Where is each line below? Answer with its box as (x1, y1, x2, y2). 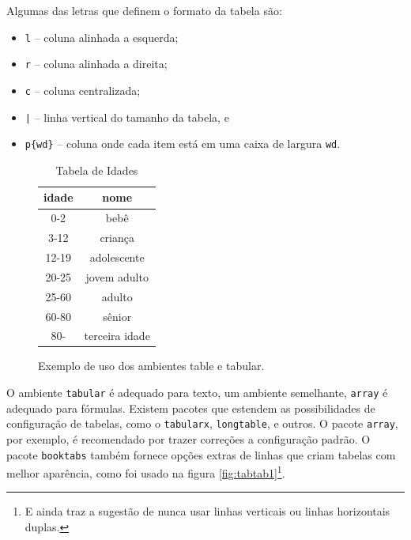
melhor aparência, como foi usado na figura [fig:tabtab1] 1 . (6, 463, 285, 481)
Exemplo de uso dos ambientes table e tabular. (38, 357, 265, 374)
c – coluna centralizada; (25, 81, 141, 98)
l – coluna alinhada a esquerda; (25, 28, 179, 45)
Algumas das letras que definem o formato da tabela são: (6, 2, 282, 18)
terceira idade (84, 327, 150, 344)
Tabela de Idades (55, 161, 138, 178)
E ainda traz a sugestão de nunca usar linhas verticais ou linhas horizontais (25, 503, 390, 519)
